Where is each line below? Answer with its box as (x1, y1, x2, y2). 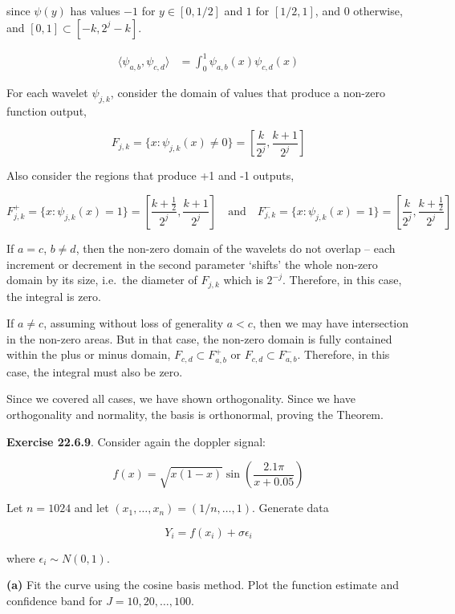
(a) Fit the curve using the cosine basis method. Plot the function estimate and (6, 576, 399, 593)
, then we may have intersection (252, 315, 409, 331)
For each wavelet (6, 83, 88, 100)
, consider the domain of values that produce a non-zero (110, 83, 385, 100)
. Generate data (252, 499, 329, 516)
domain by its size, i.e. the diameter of (6, 271, 197, 288)
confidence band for (6, 592, 103, 608)
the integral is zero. (6, 287, 101, 304)
